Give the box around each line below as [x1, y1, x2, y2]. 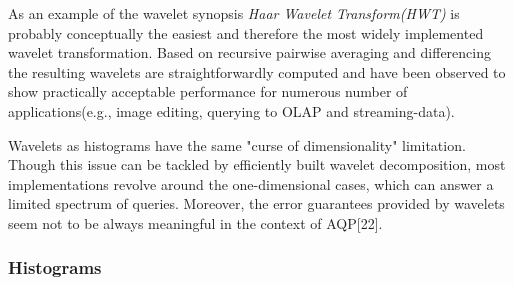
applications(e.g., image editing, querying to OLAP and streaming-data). [8, 100, 455, 121]
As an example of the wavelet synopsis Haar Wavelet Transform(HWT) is [8, 3, 460, 23]
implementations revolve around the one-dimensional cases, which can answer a [8, 173, 494, 194]
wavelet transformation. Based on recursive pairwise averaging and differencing [8, 42, 491, 63]
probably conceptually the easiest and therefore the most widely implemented [8, 22, 484, 43]
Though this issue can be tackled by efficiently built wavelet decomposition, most [8, 154, 506, 175]
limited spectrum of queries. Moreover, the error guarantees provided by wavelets [8, 193, 505, 214]
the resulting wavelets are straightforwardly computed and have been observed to [8, 61, 506, 82]
